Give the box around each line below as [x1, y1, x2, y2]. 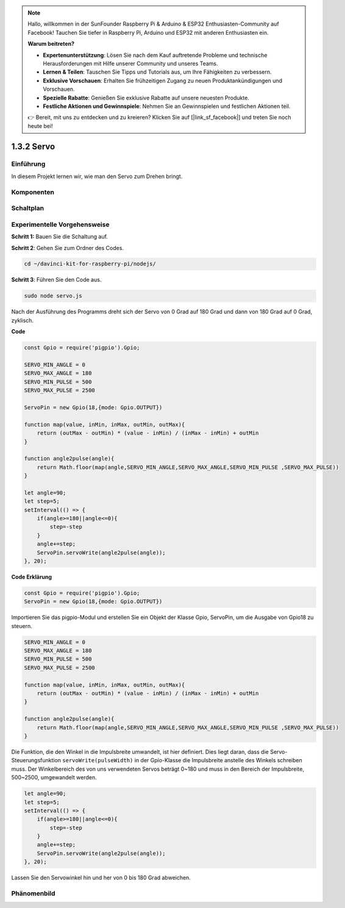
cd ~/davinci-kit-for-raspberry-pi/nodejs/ [24, 260, 157, 268]
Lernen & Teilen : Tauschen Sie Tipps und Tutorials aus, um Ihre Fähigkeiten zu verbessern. [43, 68, 272, 76]
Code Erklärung [11, 573, 52, 581]
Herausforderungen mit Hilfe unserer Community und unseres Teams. [43, 60, 219, 67]
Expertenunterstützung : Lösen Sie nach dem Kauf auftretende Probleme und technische [43, 51, 268, 59]
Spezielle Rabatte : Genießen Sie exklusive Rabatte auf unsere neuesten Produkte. [43, 94, 249, 101]
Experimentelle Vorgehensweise [11, 220, 110, 229]
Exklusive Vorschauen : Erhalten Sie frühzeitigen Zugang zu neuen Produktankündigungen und [43, 77, 283, 84]
